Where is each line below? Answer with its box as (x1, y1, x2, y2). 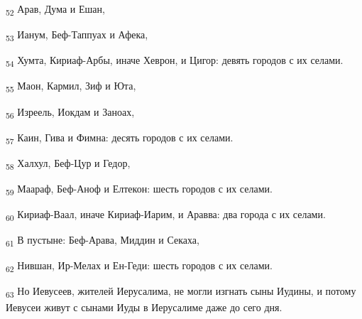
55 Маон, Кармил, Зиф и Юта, (6, 78, 136, 95)
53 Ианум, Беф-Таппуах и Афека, (6, 27, 148, 43)
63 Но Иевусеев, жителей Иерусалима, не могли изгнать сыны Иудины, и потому (6, 283, 356, 301)
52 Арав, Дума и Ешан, (6, 1, 105, 18)
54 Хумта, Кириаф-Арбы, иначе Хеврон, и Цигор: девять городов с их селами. (6, 53, 344, 70)
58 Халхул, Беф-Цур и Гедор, (6, 155, 131, 172)
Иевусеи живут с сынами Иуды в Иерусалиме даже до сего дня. (6, 299, 283, 314)
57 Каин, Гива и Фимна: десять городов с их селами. (6, 129, 234, 146)
